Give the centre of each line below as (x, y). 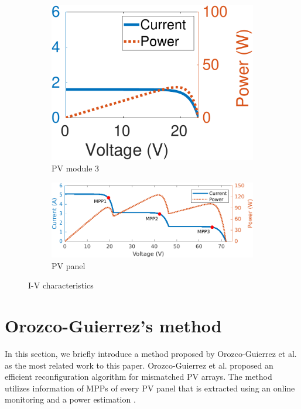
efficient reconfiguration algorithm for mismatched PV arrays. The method (138, 377)
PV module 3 (76, 168)
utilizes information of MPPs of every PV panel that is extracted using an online (150, 388)
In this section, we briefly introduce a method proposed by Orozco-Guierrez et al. (151, 354)
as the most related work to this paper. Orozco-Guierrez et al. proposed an (139, 365)
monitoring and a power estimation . (70, 399)
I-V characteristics (61, 285)
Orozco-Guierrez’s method (113, 326)
